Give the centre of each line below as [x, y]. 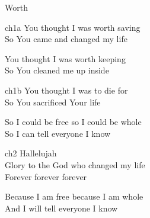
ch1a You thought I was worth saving [73, 27]
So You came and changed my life [66, 39]
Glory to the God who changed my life [75, 164]
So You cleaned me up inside [57, 70]
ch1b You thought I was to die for [66, 90]
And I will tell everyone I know [61, 208]
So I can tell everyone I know [58, 133]
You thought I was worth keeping [65, 58]
